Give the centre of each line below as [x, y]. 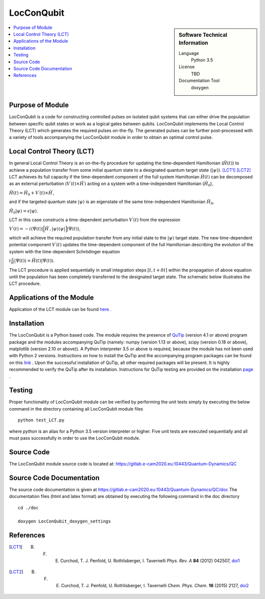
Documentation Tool [199, 80]
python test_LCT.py [41, 420]
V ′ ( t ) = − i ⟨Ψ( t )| [26, 228]
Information [194, 43]
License [187, 67]
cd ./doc [28, 508]
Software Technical [203, 35]
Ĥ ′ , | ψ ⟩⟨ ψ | [55, 228]
